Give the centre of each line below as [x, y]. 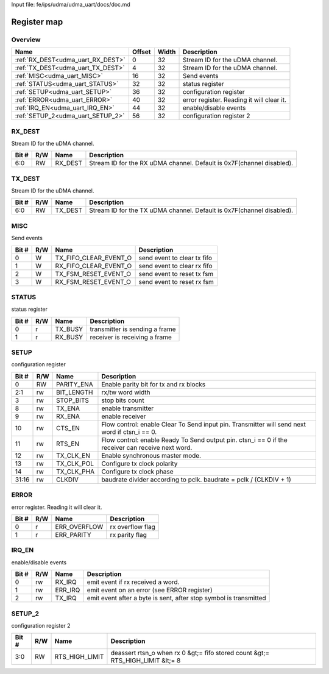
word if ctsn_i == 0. [129, 431]
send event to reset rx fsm [176, 282]
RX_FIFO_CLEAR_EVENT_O [94, 266]
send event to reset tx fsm [176, 274]
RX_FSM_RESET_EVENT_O [93, 282]
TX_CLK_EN [73, 455]
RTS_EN [67, 444]
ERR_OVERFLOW [79, 527]
